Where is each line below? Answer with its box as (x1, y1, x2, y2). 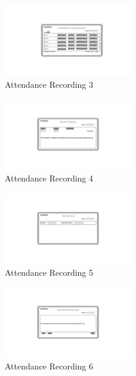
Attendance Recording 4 (5, 172, 94, 184)
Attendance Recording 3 (5, 78, 94, 90)
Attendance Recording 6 (5, 360, 94, 372)
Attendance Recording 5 (5, 266, 94, 278)
